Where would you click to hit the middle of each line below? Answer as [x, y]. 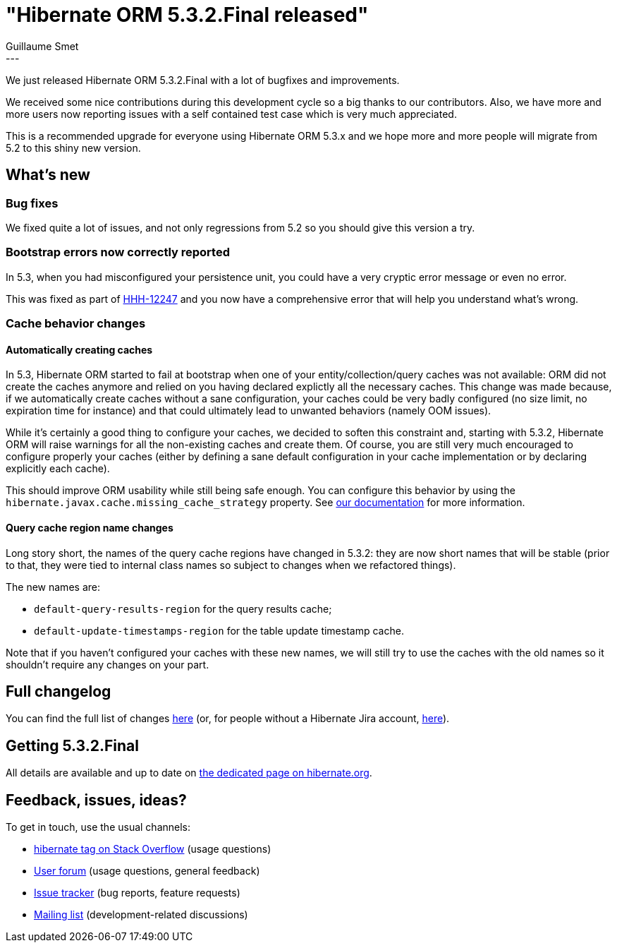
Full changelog [59, 691]
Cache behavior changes [76, 324]
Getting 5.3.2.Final [72, 745]
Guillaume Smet [42, 46]
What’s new [48, 175]
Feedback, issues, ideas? [96, 800]
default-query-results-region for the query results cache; [183, 608]
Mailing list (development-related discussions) [141, 915]
